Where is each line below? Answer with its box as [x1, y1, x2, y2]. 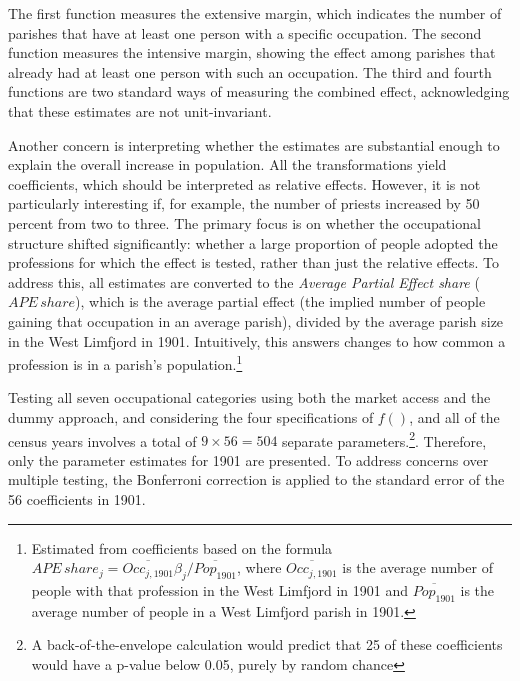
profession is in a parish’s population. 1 [8, 351, 243, 374]
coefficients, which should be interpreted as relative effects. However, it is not [8, 173, 481, 194]
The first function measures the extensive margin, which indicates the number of [8, 3, 502, 23]
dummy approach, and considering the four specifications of [8, 406, 374, 427]
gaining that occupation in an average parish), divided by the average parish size [8, 310, 504, 331]
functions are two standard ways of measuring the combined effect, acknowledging [8, 81, 510, 102]
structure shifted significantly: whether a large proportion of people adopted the [8, 232, 498, 253]
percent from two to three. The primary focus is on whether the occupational [8, 212, 481, 233]
